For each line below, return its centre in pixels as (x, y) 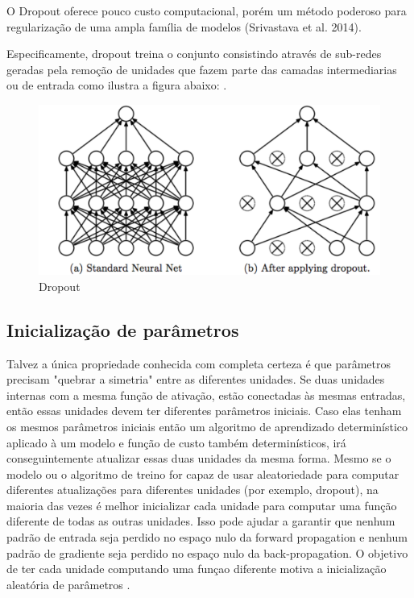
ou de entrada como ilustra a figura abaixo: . (117, 85)
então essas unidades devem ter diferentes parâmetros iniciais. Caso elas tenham (204, 411)
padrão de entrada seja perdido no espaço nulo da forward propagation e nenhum (207, 537)
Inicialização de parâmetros (123, 329)
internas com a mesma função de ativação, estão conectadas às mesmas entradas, (206, 395)
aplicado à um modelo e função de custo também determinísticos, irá (176, 442)
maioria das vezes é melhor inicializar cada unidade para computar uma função (202, 505)
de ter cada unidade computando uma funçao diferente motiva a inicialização (197, 569)
